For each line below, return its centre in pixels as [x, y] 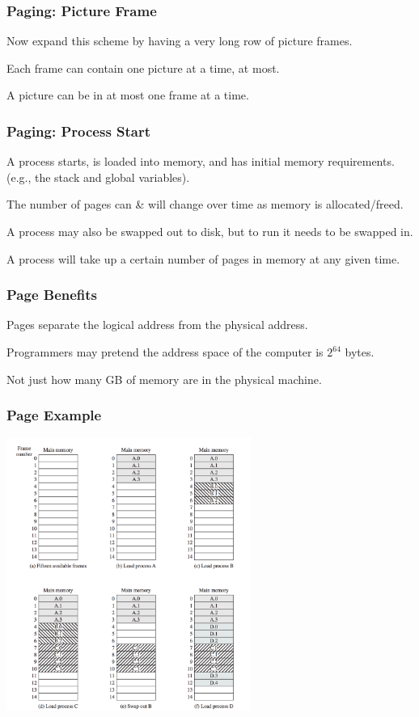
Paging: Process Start [79, 131]
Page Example [54, 415]
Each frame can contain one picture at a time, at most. [143, 67]
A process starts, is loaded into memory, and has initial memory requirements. [201, 161]
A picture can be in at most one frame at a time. [128, 95]
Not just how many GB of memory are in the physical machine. [164, 379]
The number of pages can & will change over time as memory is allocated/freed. [205, 204]
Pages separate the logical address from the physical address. [157, 325]
